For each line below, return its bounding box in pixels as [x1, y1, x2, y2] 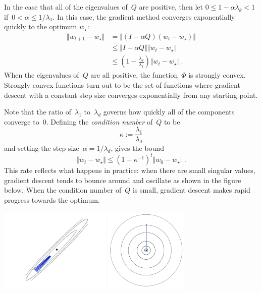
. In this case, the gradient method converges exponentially [53, 11, 235, 22]
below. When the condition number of [4, 185, 122, 195]
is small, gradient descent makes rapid [132, 185, 250, 195]
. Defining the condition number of [46, 116, 153, 127]
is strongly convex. [188, 70, 246, 80]
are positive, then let [139, 2, 203, 12]
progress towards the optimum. [4, 195, 100, 205]
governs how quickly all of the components [103, 106, 235, 117]
